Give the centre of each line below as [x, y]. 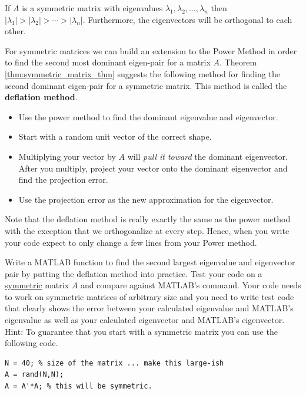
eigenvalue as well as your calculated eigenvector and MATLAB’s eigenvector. [145, 320]
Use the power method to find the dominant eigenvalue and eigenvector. [148, 116]
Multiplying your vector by [67, 156]
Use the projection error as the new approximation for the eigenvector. [146, 199]
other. [15, 31]
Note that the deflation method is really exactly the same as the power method [148, 219]
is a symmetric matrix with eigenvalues [92, 8]
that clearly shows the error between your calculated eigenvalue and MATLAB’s [149, 308]
